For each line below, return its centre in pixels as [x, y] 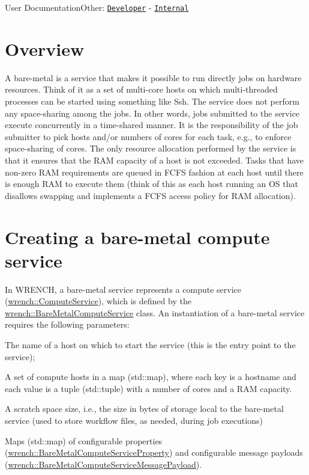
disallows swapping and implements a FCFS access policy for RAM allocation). [150, 195]
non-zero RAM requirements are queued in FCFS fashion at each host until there [154, 172]
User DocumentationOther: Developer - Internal [97, 7]
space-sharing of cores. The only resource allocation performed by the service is [151, 148]
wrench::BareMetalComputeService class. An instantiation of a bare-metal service [155, 312]
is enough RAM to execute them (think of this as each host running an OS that [151, 184]
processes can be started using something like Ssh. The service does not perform [152, 101]
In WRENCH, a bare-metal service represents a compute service [123, 289]
